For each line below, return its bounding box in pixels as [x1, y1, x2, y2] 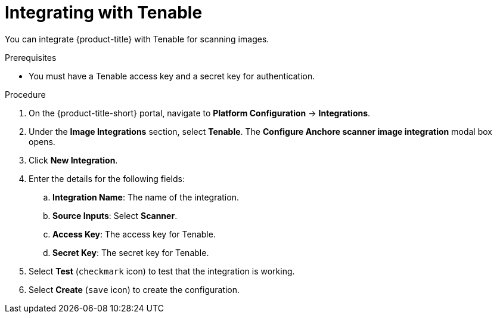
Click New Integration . [29, 155, 118, 165]
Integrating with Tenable [5, 2, 203, 23]
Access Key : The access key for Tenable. [52, 229, 216, 239]
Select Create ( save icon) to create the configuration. [29, 284, 240, 295]
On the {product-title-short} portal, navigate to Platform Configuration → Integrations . [29, 107, 371, 118]
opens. [29, 136, 55, 147]
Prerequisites [5, 52, 57, 63]
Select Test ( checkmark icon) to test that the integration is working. [29, 265, 295, 276]
